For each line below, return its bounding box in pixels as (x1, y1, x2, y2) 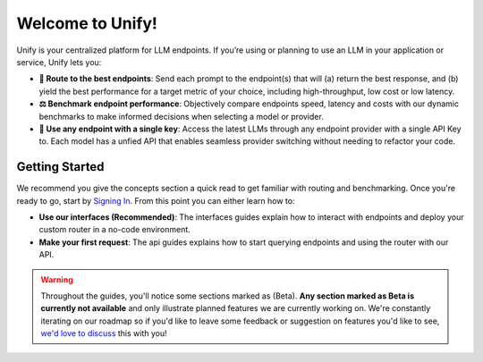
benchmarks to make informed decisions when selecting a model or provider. (38, 111, 324, 122)
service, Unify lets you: (16, 56, 102, 67)
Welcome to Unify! (16, 13, 158, 33)
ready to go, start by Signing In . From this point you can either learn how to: (16, 195, 295, 206)
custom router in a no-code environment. (38, 224, 191, 235)
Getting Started (16, 159, 105, 174)
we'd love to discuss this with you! (40, 328, 167, 339)
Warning (40, 274, 73, 285)
